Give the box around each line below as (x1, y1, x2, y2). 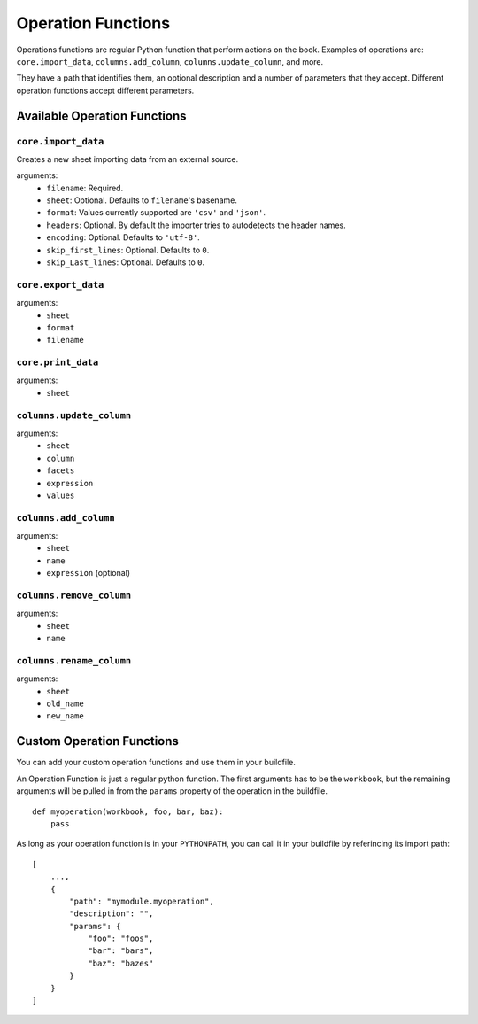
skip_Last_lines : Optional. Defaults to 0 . (46, 257, 205, 268)
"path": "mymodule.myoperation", (69, 896, 214, 906)
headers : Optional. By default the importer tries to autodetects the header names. (46, 220, 346, 230)
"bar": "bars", (88, 946, 154, 956)
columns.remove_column (16, 590, 132, 601)
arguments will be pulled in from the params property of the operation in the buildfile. (16, 786, 328, 796)
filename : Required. (46, 182, 124, 193)
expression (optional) (46, 568, 131, 578)
